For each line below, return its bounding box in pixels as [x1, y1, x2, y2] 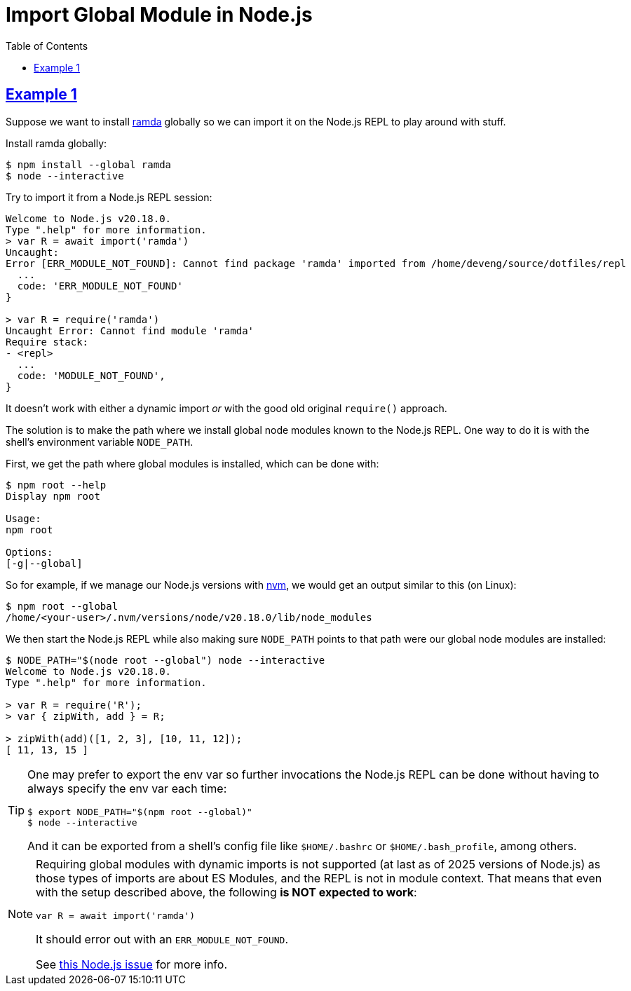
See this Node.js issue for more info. [36, 957, 228, 971]
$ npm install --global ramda [6, 158, 172, 170]
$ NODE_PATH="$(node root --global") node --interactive [6, 654, 325, 666]
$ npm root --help [6, 479, 107, 491]
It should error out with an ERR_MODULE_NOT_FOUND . [36, 931, 288, 946]
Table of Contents [6, 39, 88, 52]
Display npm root [6, 490, 100, 502]
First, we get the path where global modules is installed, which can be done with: [6, 457, 379, 470]
